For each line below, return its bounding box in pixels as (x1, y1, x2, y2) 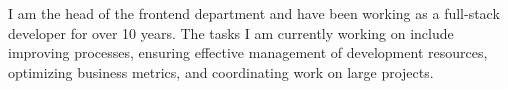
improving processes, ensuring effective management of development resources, (8, 42, 488, 63)
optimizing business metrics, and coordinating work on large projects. (8, 61, 434, 82)
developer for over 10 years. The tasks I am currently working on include (8, 22, 454, 43)
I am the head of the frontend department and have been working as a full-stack (8, 3, 500, 23)
